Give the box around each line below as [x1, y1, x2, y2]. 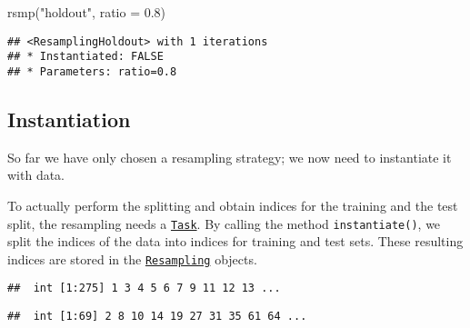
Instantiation [7, 104, 131, 133]
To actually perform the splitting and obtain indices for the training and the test [7, 195, 458, 214]
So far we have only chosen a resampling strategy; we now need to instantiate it [7, 147, 452, 166]
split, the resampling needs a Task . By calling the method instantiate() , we [7, 214, 441, 233]
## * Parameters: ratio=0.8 [7, 65, 177, 78]
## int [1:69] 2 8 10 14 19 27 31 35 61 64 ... [7, 310, 307, 323]
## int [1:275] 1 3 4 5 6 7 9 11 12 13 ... [7, 282, 281, 295]
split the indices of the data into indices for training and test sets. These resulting [7, 232, 464, 251]
